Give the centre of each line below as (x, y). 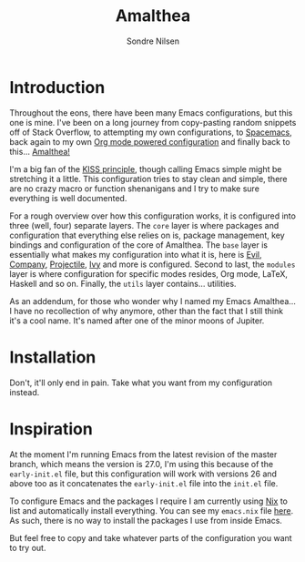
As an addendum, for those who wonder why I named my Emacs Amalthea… (152, 301)
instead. (25, 392)
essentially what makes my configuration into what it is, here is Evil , (136, 254)
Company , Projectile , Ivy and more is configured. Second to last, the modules (152, 264)
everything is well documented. (68, 198)
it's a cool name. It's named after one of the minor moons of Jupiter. (137, 321)
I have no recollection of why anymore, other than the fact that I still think (147, 311)
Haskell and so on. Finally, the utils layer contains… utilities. (123, 283)
